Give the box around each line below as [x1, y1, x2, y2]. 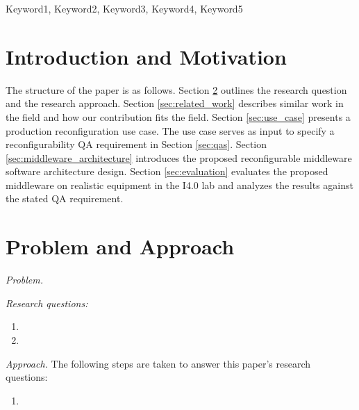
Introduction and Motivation [6, 42, 287, 70]
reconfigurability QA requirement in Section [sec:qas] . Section [6, 137, 267, 151]
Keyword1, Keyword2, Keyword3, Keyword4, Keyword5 [6, 1, 243, 15]
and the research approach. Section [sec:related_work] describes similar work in [6, 96, 344, 110]
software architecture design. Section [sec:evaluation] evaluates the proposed [6, 164, 328, 179]
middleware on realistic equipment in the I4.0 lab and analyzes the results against [6, 177, 353, 192]
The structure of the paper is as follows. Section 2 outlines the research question [6, 82, 347, 97]
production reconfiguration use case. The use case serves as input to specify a [6, 123, 335, 138]
